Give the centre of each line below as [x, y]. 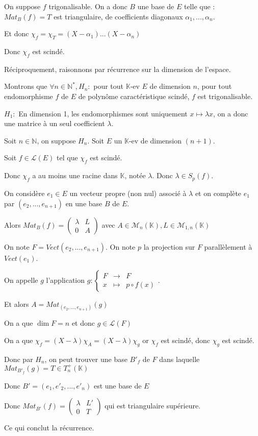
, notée [135, 175]
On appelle [21, 280]
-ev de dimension [155, 140]
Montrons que [26, 86]
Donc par [19, 359]
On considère [24, 193]
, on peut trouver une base [86, 359]
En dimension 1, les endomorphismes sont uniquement [103, 113]
